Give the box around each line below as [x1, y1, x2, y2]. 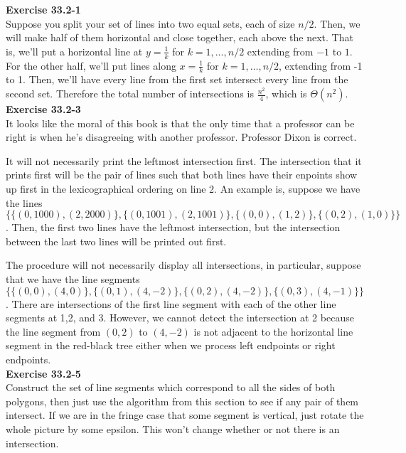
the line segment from [6, 324, 101, 339]
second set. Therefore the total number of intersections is [6, 86, 254, 101]
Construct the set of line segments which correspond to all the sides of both [6, 380, 336, 395]
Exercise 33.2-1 [6, 2, 81, 16]
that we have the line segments [6, 271, 140, 286]
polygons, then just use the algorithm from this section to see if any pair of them [6, 393, 359, 408]
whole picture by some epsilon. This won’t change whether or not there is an [6, 421, 340, 436]
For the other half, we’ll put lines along [6, 58, 176, 73]
